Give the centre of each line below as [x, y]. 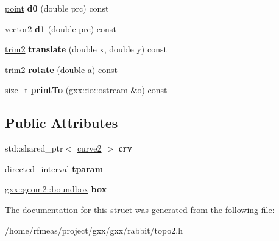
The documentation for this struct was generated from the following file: [140, 209]
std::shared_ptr [34, 148]
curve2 [89, 148]
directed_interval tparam [54, 168]
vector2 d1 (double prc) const [61, 28]
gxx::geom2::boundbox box [56, 189]
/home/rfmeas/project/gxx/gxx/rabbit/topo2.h [94, 230]
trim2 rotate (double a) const [61, 69]
